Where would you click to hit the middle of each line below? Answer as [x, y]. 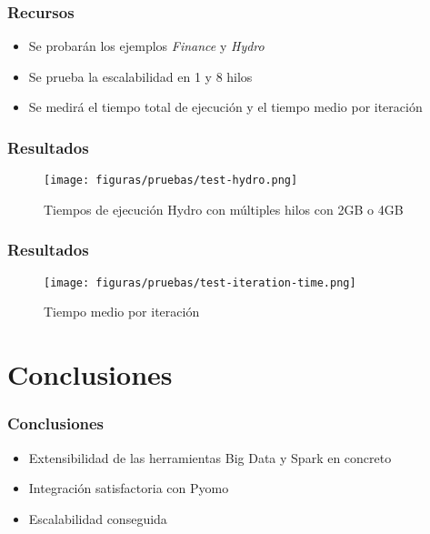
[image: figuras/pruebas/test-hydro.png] [171, 181]
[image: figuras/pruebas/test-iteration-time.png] [200, 282]
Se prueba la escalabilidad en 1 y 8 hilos [140, 76]
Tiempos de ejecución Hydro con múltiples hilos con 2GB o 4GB [224, 209]
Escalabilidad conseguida [98, 518]
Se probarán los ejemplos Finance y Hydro [146, 46]
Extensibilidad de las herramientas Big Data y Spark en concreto [210, 457]
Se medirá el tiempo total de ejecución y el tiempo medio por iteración [225, 107]
